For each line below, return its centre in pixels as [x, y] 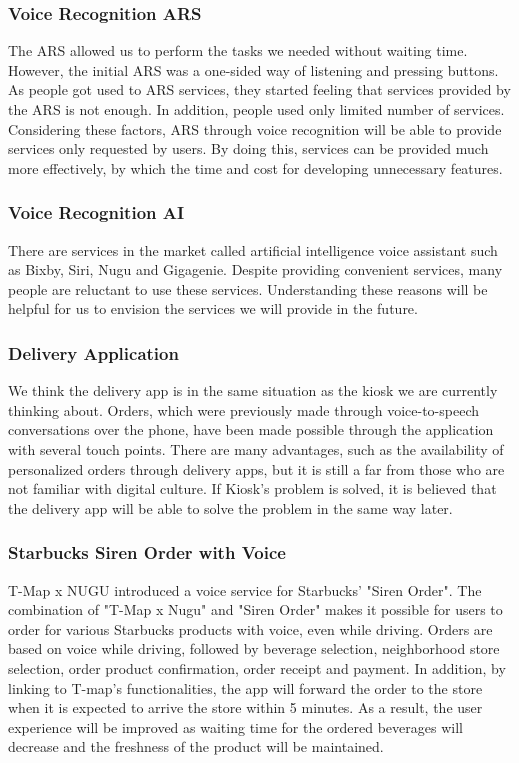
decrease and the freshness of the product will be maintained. [196, 746]
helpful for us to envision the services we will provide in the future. [213, 308]
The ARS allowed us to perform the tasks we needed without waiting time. [238, 50]
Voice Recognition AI [96, 212]
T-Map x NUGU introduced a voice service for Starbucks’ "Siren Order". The [245, 589]
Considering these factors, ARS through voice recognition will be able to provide [255, 128]
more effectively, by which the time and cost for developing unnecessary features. [255, 167]
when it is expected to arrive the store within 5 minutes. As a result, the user [245, 707]
